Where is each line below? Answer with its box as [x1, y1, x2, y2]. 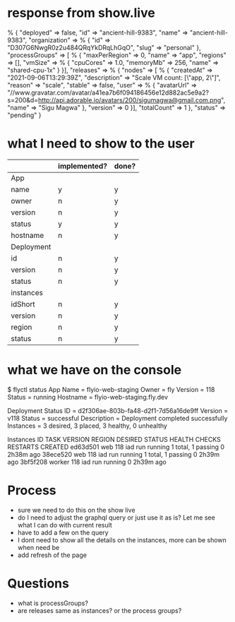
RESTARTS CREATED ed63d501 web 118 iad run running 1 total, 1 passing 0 [7, 443, 224, 451]
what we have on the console [7, 362, 182, 378]
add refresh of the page [17, 551, 87, 559]
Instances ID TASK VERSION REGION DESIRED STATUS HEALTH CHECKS [7, 435, 221, 443]
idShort [11, 299, 35, 309]
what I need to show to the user [7, 136, 195, 152]
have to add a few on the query [17, 528, 109, 537]
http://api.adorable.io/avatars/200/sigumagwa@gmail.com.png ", [37, 95, 226, 104]
